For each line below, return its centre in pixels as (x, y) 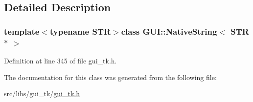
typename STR (80, 31)
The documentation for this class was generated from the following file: (110, 77)
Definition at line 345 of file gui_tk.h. (60, 60)
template (22, 31)
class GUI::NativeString (169, 31)
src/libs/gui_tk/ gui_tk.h (42, 93)
